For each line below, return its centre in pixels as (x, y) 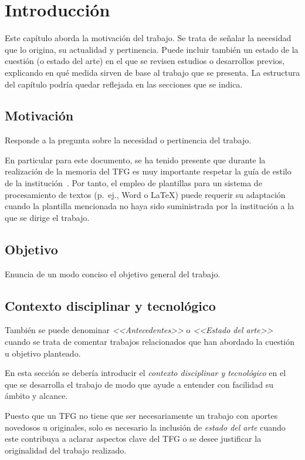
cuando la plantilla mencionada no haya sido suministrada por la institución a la (150, 206)
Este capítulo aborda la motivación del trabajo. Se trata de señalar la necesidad (148, 38)
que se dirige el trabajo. (47, 217)
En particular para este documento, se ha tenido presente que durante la (135, 160)
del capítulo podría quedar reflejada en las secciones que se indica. (124, 84)
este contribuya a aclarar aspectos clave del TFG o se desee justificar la (133, 439)
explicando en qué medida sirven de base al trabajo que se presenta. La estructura (152, 72)
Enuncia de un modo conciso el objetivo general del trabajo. (113, 273)
